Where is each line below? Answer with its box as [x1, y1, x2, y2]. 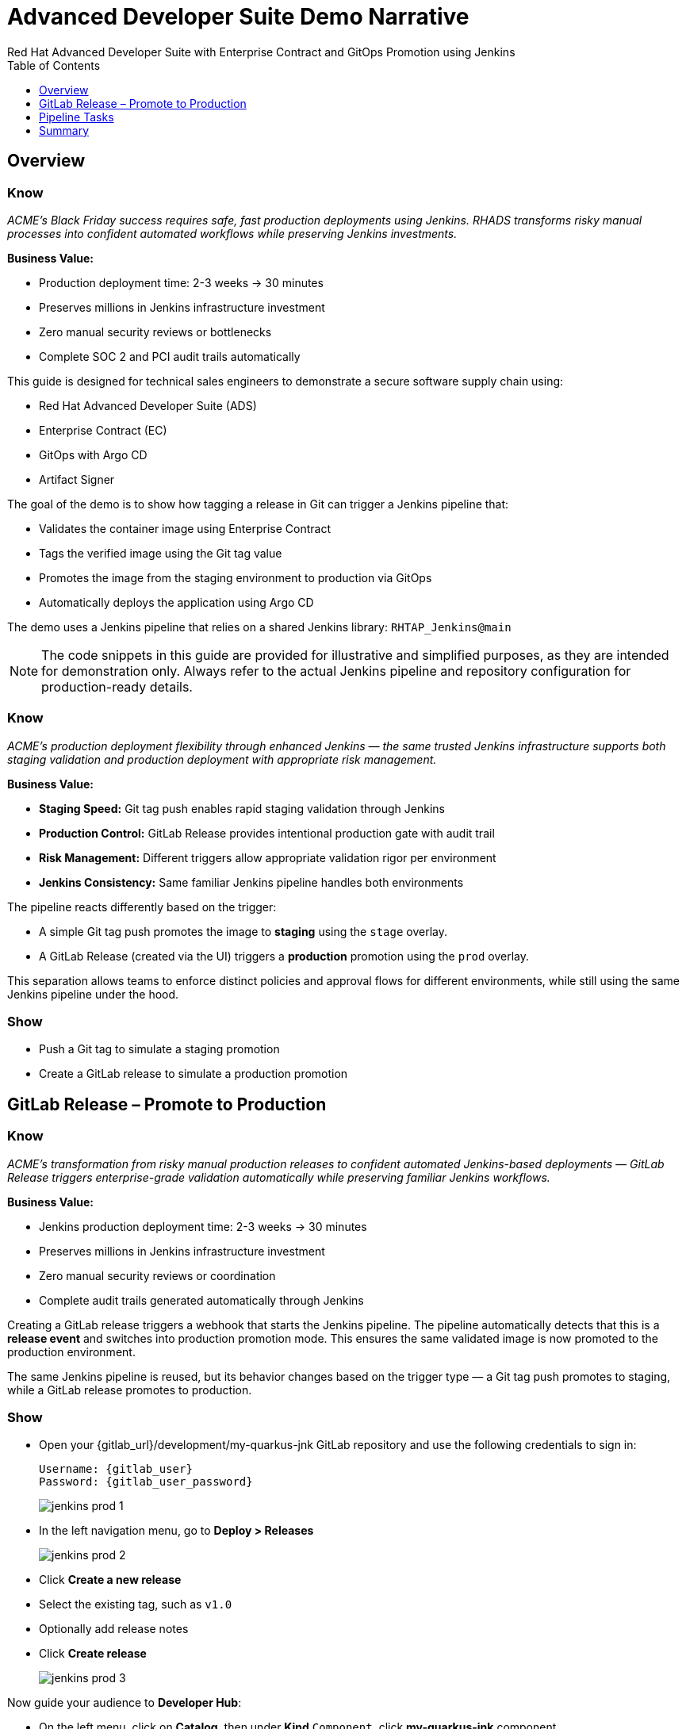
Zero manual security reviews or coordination [39, 1268, 276, 1282]
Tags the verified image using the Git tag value [39, 546, 282, 560]
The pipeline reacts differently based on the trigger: [7, 899, 277, 914]
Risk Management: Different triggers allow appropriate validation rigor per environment [39, 850, 496, 864]
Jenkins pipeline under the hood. [7, 987, 179, 1001]
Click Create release [39, 1647, 147, 1661]
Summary [39, 123, 90, 137]
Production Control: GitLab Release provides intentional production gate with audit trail [39, 826, 495, 840]
